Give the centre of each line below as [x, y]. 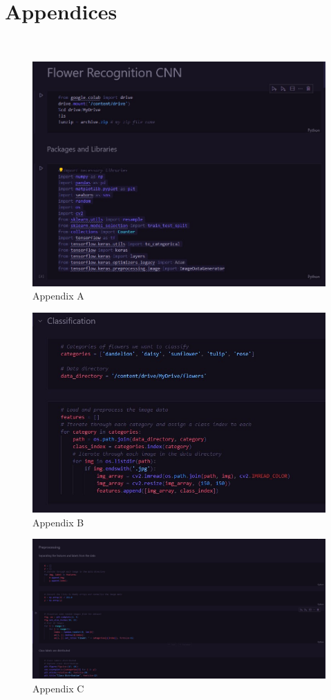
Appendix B [58, 522]
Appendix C [58, 689]
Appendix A [58, 296]
